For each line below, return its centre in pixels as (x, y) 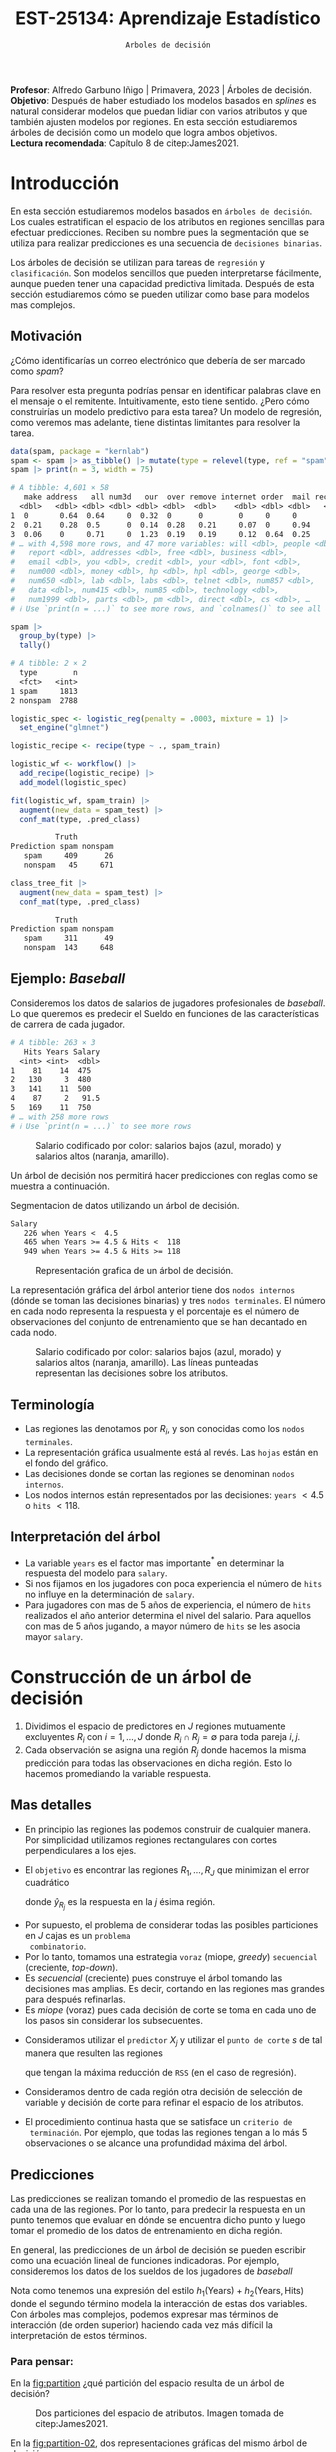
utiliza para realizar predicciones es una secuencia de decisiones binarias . (166, 243)
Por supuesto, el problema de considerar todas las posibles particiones (171, 1925)
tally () (35, 645)
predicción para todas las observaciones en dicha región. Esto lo (158, 1763)
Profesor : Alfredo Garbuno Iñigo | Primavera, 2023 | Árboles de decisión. (161, 89)
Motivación (46, 336)
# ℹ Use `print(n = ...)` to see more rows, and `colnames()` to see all (166, 608)
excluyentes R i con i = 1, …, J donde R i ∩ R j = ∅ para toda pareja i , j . (162, 1738)
